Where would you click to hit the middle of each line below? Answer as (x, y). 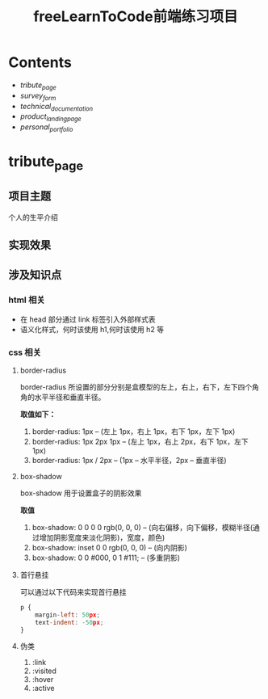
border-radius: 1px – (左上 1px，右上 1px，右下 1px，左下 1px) (134, 431)
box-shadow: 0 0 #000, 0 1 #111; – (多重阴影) (106, 558)
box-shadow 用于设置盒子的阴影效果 (81, 493)
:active (43, 688)
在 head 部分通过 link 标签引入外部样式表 (88, 319)
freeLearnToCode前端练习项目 (136, 17)
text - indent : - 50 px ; (69, 622)
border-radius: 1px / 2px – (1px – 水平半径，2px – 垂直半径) (130, 460)
